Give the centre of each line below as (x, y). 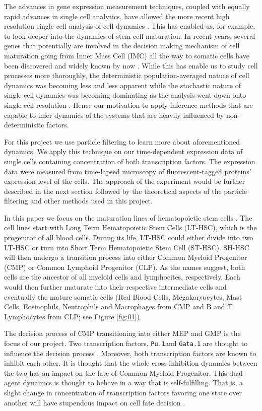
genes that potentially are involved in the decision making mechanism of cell (122, 46)
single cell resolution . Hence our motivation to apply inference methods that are (128, 105)
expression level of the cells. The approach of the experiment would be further (124, 181)
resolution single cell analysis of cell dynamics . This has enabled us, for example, (130, 26)
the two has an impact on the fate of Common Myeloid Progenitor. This (116, 372)
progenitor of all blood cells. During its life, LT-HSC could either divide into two (129, 237)
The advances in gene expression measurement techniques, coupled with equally (127, 6)
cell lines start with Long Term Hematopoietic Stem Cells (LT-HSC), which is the (130, 227)
